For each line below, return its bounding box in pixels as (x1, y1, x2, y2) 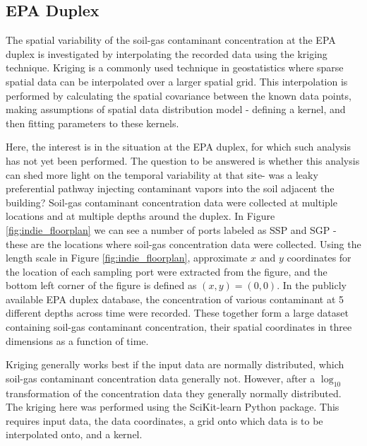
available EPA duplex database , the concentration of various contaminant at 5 (6, 291, 344, 306)
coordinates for (287, 250, 351, 265)
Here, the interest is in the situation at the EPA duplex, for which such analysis (6, 139, 351, 154)
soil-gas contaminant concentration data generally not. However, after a (6, 370, 315, 385)
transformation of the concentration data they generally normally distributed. (6, 385, 342, 400)
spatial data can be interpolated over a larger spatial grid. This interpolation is (6, 74, 348, 88)
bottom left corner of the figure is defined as (6, 278, 197, 293)
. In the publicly (277, 278, 347, 293)
